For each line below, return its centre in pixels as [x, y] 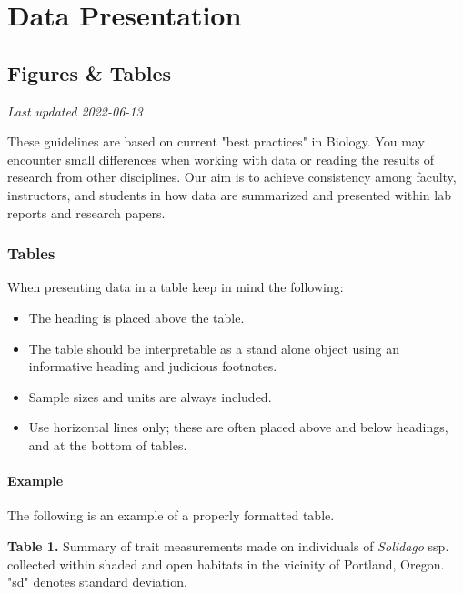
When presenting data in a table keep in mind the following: [176, 287]
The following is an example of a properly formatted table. [171, 515]
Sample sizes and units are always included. [150, 396]
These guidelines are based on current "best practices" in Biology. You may [216, 141]
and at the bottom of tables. [108, 444]
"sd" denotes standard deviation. [97, 582]
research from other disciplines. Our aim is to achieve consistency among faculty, [232, 177]
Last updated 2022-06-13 [75, 111]
